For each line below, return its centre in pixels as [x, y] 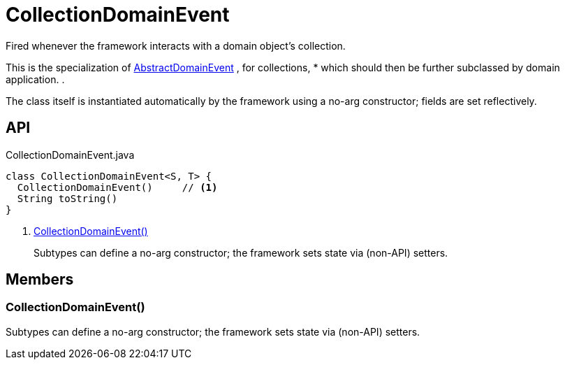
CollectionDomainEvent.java [70, 155]
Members [40, 280]
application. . [35, 79]
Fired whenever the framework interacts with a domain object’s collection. [176, 45]
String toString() [67, 198]
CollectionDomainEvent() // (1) [117, 187]
